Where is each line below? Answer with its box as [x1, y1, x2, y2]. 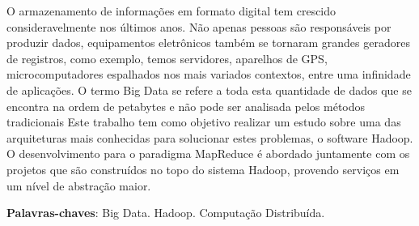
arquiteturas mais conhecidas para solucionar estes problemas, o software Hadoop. [6, 129, 413, 146]
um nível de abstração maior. [6, 177, 151, 194]
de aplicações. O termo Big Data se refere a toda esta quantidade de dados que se [6, 81, 412, 98]
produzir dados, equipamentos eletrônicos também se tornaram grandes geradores [6, 34, 410, 51]
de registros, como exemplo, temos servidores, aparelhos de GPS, [6, 49, 328, 66]
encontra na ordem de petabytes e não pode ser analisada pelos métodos [6, 97, 366, 114]
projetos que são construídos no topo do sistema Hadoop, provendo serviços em [6, 160, 400, 177]
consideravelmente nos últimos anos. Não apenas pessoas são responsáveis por [6, 18, 391, 35]
